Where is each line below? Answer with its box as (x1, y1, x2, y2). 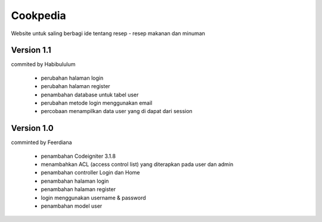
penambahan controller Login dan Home (41, 169, 140, 176)
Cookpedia (11, 9, 67, 22)
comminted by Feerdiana (11, 139, 72, 146)
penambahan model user (41, 202, 103, 210)
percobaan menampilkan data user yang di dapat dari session (41, 108, 193, 115)
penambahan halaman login (41, 177, 109, 185)
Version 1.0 (11, 123, 54, 133)
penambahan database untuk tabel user (41, 91, 139, 98)
